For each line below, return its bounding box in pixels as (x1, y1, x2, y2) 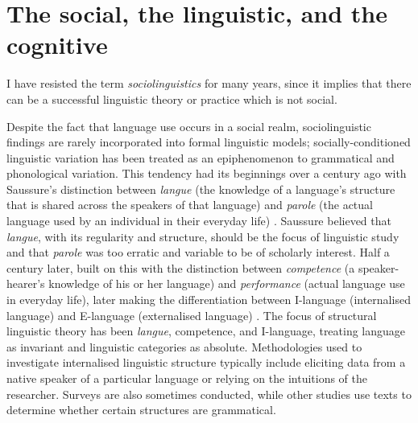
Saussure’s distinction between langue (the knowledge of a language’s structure (6, 180, 395, 197)
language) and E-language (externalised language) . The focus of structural (6, 306, 377, 323)
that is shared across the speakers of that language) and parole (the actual (6, 196, 373, 213)
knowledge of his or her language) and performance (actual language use (48, 275, 405, 292)
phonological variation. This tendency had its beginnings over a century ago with (6, 165, 407, 182)
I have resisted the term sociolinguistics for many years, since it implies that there (6, 75, 412, 92)
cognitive (6, 28, 108, 61)
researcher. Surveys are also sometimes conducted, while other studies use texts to (6, 385, 412, 402)
